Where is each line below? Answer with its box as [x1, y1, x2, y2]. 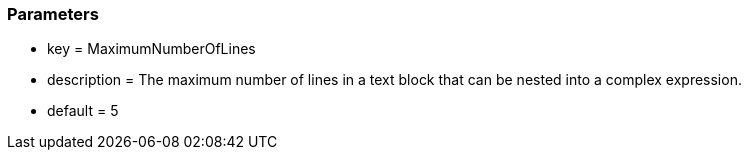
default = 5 [47, 102, 119, 120]
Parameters [7, 4, 99, 24]
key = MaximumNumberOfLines [47, 40, 256, 58]
